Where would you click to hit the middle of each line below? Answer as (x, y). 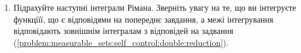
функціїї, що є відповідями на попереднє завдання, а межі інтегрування (143, 19)
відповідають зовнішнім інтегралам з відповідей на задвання (123, 31)
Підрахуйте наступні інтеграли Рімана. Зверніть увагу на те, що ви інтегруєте (155, 7)
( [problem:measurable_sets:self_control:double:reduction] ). (121, 42)
